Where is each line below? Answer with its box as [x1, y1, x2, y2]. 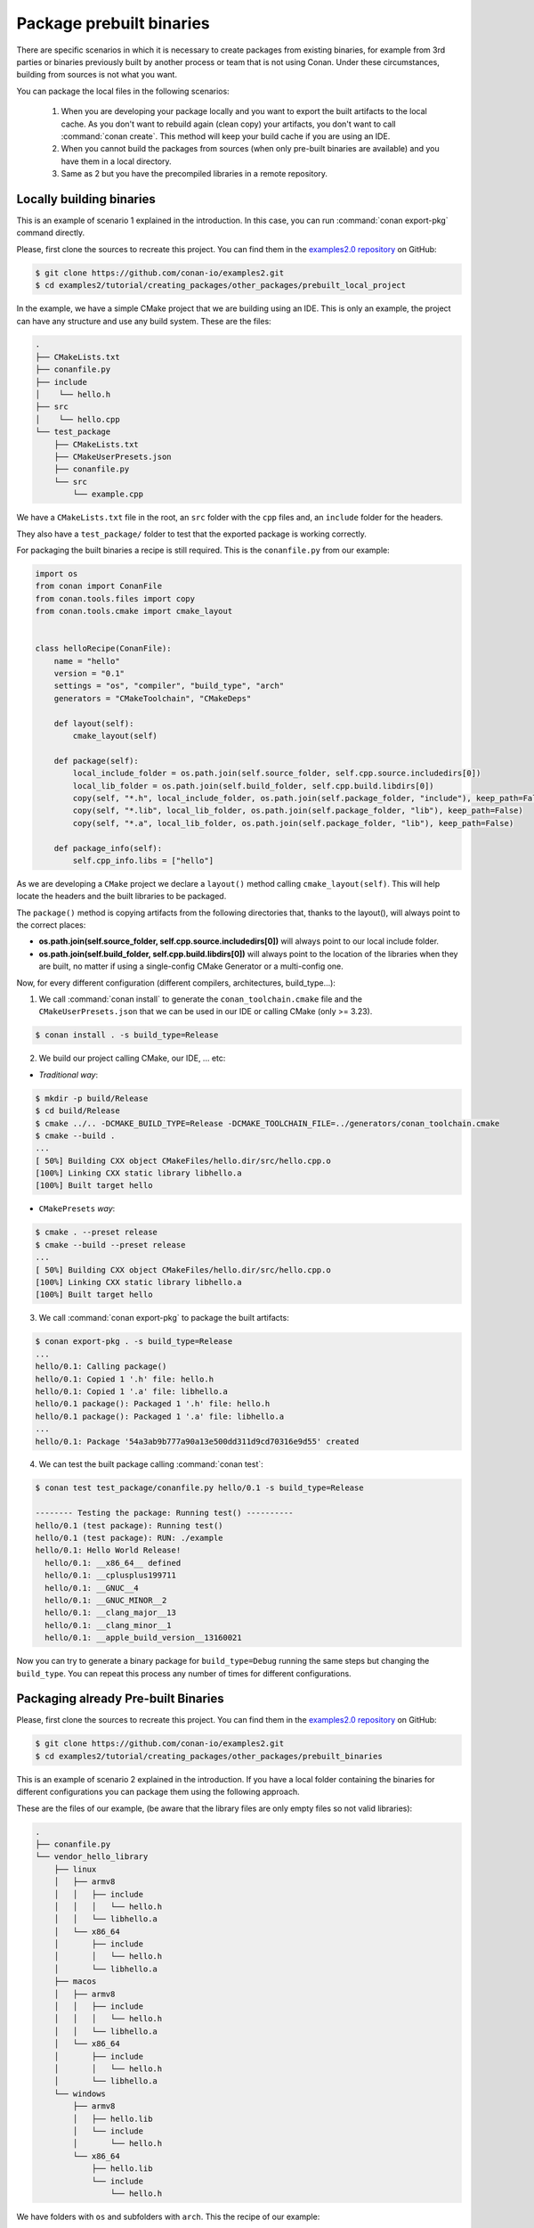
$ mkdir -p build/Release [35, 1093, 149, 1103]
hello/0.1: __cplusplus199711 [44, 1570, 177, 1581]
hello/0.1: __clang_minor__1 [44, 1620, 173, 1630]
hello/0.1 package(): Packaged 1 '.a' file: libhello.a [35, 1411, 285, 1421]
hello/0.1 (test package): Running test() [35, 1520, 223, 1530]
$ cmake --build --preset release [35, 1240, 186, 1249]
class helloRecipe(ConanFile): [35, 643, 173, 654]
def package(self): [53, 756, 140, 766]
